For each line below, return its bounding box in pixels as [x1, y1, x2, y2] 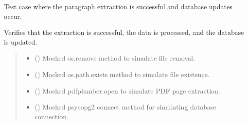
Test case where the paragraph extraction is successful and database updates [4, 1, 232, 11]
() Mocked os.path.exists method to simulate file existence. [35, 69, 210, 79]
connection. [35, 111, 69, 121]
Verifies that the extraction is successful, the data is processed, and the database [4, 27, 244, 37]
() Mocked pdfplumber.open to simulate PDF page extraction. [35, 85, 220, 95]
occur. [4, 11, 22, 21]
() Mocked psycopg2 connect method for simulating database [35, 102, 216, 112]
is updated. [4, 36, 37, 47]
